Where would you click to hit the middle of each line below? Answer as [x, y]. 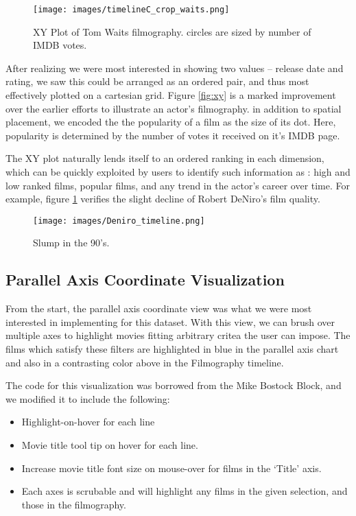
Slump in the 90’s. [71, 243]
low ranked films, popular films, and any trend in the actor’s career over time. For [178, 185]
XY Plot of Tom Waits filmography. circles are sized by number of [172, 31]
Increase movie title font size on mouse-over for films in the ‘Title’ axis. [171, 468]
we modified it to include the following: [88, 398]
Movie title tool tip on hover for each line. [110, 444]
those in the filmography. [74, 504]
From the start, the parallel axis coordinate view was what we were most [159, 308]
